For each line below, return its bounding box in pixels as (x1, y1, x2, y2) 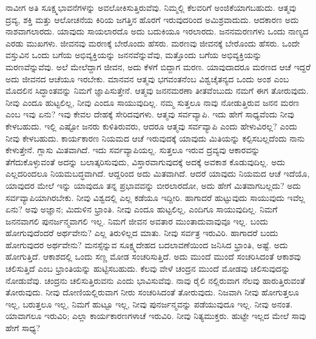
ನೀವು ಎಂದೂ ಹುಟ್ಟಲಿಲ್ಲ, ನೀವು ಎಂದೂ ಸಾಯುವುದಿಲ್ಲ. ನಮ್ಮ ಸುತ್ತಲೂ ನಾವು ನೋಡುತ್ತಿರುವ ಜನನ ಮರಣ (5, 96, 300, 108)
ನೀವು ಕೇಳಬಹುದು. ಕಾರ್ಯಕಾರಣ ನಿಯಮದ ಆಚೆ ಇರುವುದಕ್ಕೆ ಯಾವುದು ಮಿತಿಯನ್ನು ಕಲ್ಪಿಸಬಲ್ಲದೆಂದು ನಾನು (5, 131, 305, 144)
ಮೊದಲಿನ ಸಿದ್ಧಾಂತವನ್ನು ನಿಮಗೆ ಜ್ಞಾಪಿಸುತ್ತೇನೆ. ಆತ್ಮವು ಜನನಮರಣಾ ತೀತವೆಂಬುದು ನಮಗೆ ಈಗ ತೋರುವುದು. (5, 84, 309, 97)
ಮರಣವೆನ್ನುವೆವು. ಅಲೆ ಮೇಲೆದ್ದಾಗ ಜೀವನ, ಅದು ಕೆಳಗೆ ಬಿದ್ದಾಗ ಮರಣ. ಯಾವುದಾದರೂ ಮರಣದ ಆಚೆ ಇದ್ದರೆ (5, 60, 311, 73)
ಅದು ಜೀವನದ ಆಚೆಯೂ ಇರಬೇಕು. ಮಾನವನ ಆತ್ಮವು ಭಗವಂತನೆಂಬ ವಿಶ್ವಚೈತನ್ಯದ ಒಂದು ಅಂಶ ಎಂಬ (5, 72, 289, 85)
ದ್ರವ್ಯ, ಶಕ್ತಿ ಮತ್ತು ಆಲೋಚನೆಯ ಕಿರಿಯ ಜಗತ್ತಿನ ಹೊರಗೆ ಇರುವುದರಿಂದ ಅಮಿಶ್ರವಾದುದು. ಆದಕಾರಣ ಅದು (5, 13, 299, 25)
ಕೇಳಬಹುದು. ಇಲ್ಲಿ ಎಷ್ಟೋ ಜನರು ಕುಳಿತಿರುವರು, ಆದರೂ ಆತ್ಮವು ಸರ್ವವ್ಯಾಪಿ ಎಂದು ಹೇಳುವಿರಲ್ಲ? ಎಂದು (5, 119, 297, 132)
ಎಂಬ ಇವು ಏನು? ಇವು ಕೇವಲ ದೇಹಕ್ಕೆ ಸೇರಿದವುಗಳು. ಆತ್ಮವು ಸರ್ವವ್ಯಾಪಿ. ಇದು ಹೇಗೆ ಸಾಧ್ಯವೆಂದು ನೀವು (5, 108, 295, 120)
